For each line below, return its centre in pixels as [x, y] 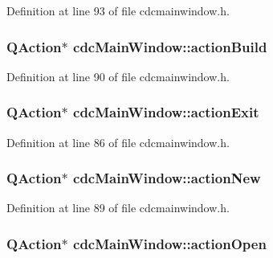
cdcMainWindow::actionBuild [170, 46]
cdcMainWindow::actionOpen [170, 243]
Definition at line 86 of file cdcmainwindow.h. [118, 142]
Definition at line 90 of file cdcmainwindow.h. [118, 76]
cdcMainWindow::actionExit [166, 112]
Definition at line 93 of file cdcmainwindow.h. [118, 10]
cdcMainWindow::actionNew [167, 178]
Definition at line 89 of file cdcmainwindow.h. [118, 208]
